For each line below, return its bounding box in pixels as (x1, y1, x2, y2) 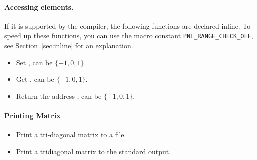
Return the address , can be (16, 90, 102, 101)
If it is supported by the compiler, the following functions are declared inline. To (4, 20, 251, 31)
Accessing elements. (4, 1, 74, 12)
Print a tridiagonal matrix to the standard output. (16, 146, 171, 156)
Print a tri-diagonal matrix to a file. (16, 129, 126, 140)
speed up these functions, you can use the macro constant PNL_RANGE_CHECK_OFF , (4, 30, 253, 41)
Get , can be (16, 74, 54, 84)
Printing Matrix (4, 110, 61, 121)
